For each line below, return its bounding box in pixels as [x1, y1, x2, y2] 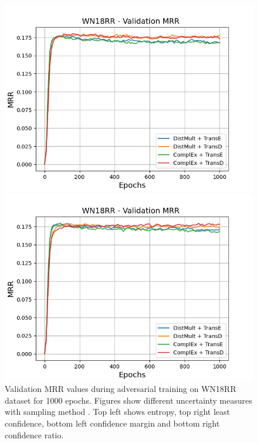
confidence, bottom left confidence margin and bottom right [5, 417, 220, 429]
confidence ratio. [5, 428, 64, 441]
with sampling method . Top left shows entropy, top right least [5, 405, 230, 418]
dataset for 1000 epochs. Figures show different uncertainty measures [5, 394, 252, 406]
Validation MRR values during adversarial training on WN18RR [5, 383, 236, 395]
